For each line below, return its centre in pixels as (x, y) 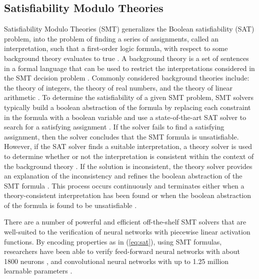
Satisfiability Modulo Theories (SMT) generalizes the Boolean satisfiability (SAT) (129, 29)
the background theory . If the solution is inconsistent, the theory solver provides (128, 166)
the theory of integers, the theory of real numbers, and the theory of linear (118, 87)
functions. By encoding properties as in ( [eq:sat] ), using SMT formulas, (113, 241)
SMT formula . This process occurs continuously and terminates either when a (124, 185)
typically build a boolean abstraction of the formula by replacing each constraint (127, 107)
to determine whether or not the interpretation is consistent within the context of (129, 156)
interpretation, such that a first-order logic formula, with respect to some (116, 48)
